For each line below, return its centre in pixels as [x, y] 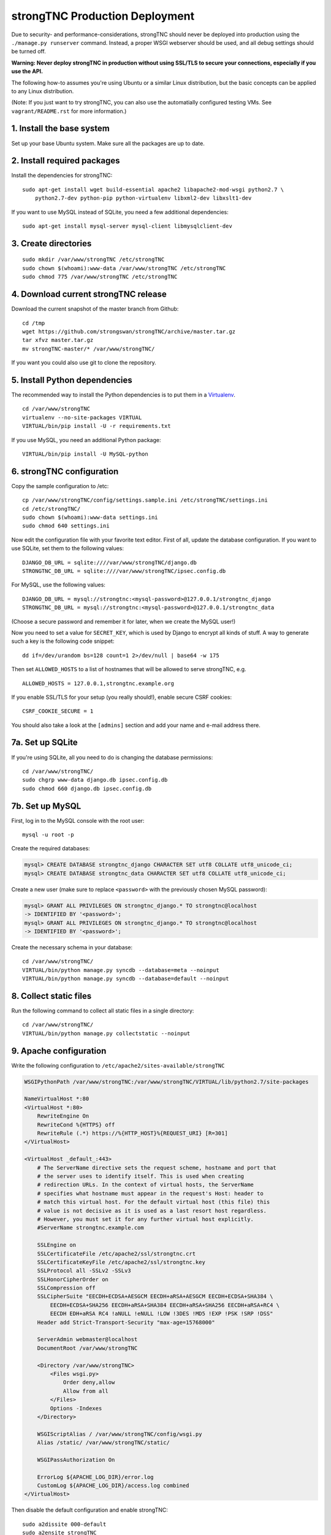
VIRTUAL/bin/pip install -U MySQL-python [85, 454]
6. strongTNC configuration [65, 471]
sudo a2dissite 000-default [64, 1524]
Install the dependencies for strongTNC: [62, 176]
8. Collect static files [51, 996]
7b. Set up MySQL [46, 806]
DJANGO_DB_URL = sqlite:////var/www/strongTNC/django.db [110, 562]
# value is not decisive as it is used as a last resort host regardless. [152, 1211]
